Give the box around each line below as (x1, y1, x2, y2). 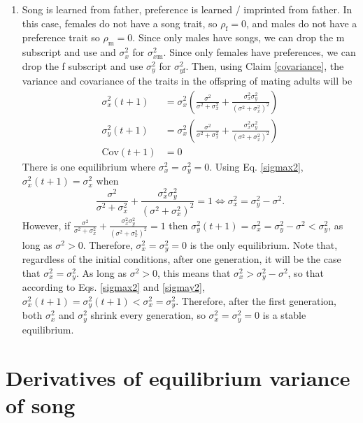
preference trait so (22, 30, 100, 45)
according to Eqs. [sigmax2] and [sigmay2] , (22, 280, 205, 294)
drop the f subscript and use (22, 58, 143, 73)
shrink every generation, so (90, 308, 206, 322)
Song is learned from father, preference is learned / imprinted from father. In (22, 2, 353, 16)
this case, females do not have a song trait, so (22, 15, 218, 30)
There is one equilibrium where (22, 159, 156, 173)
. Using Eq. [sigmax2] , (209, 159, 304, 173)
